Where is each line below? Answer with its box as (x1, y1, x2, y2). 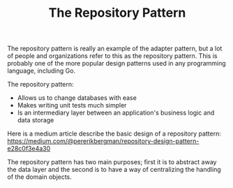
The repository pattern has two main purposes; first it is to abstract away (7, 158, 217, 166)
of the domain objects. (7, 173, 72, 181)
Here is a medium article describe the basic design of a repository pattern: (7, 129, 221, 138)
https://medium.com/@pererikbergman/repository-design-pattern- (7, 137, 200, 145)
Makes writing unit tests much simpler (17, 101, 127, 110)
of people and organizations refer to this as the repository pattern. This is (7, 52, 218, 60)
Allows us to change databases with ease (17, 94, 137, 102)
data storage (17, 116, 54, 124)
